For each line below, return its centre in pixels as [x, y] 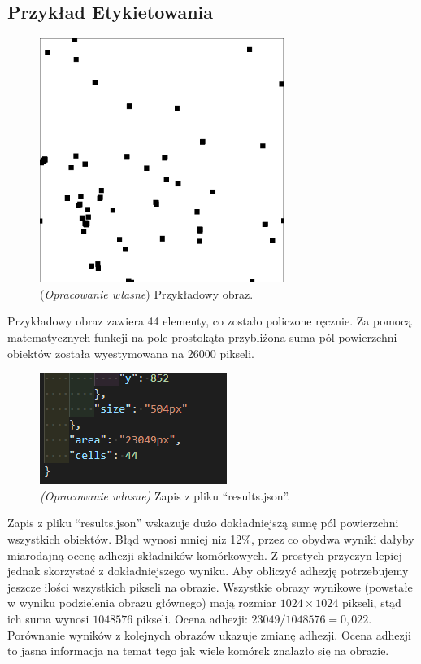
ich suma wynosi [48, 618]
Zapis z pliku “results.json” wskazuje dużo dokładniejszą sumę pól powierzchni [203, 523]
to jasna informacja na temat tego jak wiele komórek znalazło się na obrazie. [198, 651]
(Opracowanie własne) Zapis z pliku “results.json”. [165, 495]
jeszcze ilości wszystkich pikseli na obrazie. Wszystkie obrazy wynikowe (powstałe [210, 586]
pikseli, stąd [372, 603]
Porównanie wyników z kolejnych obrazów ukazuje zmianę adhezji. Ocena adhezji [209, 634]
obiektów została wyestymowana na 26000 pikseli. [131, 353]
